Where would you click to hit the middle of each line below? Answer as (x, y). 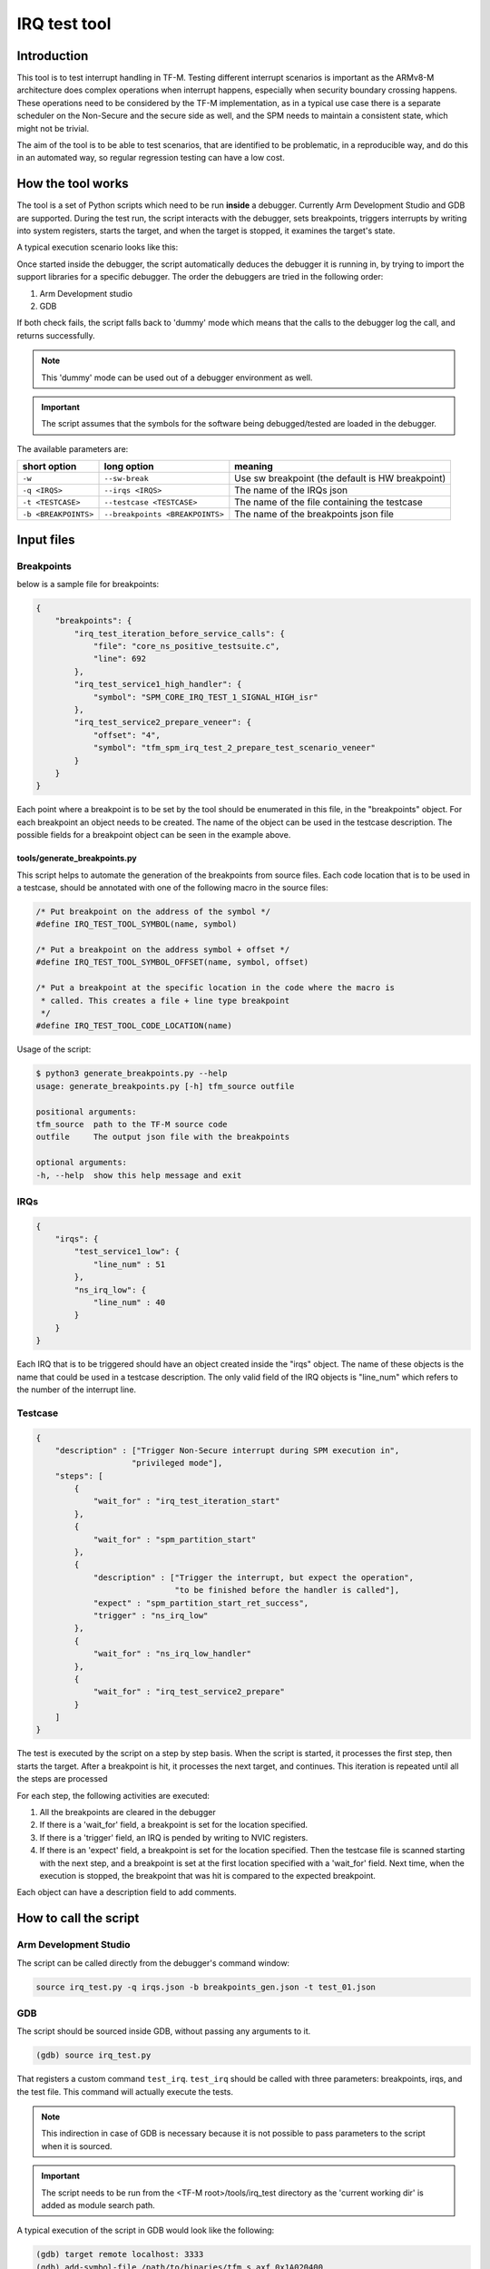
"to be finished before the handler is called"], (287, 1590)
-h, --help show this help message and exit (139, 1175)
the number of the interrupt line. (76, 1390)
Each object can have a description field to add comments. (127, 1892)
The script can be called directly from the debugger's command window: (153, 1963)
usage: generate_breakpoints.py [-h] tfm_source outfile (165, 1086)
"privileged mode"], (177, 1463)
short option (49, 467)
